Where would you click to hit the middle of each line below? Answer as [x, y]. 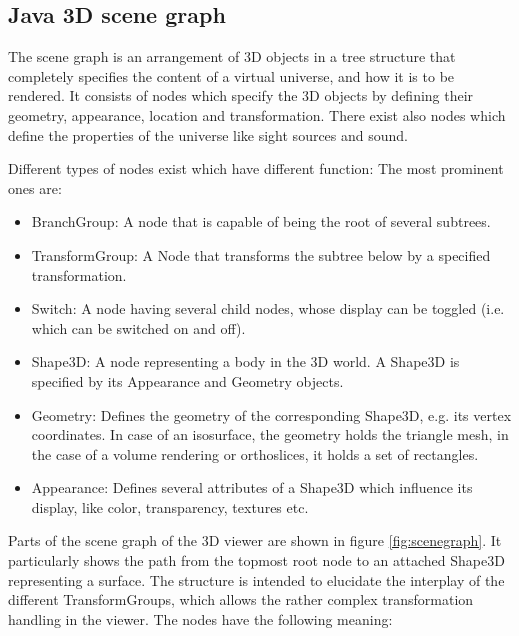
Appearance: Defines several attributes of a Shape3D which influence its [252, 487]
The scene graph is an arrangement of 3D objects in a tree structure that [232, 56]
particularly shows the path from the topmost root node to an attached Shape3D [256, 560]
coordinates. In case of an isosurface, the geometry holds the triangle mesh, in [270, 434]
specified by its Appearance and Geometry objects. [187, 380]
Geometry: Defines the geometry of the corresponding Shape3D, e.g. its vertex [271, 414]
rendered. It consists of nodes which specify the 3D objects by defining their [241, 95]
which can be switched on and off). [138, 327]
